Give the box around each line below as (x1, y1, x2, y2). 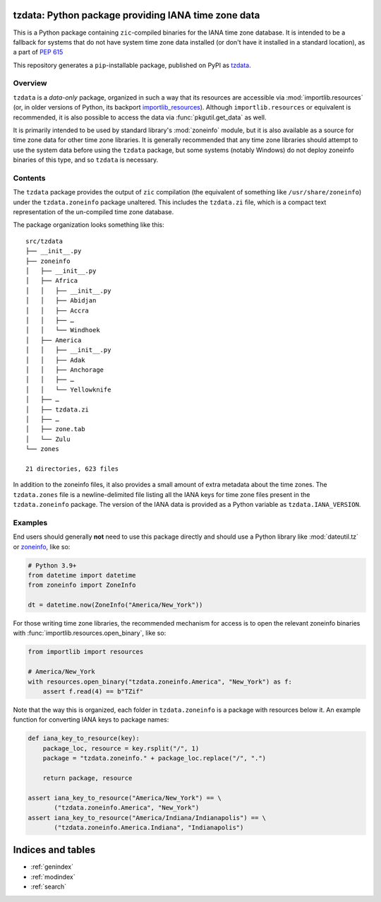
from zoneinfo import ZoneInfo (28, 581, 137, 590)
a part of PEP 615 (13, 48, 64, 57)
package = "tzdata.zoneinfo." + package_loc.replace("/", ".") (42, 754, 267, 763)
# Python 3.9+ (28, 561, 77, 569)
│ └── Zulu (25, 435, 71, 443)
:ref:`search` (30, 882, 67, 891)
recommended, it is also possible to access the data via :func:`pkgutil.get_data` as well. (13, 113, 267, 122)
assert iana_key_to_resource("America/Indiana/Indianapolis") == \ (28, 814, 267, 821)
